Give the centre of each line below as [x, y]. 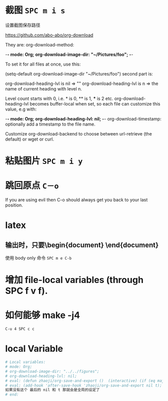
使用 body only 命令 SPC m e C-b [38, 258]
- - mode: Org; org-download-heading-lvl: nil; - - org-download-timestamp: [83, 118]
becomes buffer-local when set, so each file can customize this [95, 103]
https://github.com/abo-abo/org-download [49, 35]
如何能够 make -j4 [42, 315]
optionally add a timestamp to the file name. [50, 124]
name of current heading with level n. [44, 88]
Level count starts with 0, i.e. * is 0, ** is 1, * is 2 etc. [59, 98]
